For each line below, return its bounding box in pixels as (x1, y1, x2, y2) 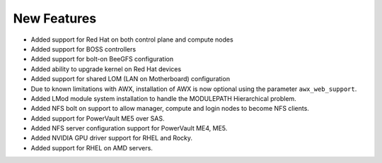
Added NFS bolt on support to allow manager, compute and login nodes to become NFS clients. (30, 104, 309, 113)
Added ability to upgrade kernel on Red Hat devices (30, 64, 182, 73)
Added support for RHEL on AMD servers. (30, 143, 154, 152)
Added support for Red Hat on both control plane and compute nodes (30, 35, 233, 44)
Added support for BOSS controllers (30, 44, 137, 53)
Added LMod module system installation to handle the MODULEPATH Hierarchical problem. (30, 94, 296, 102)
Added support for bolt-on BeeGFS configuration (30, 55, 173, 64)
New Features (13, 11, 97, 26)
